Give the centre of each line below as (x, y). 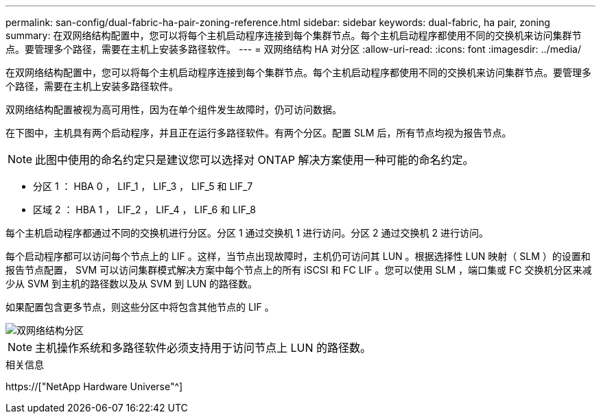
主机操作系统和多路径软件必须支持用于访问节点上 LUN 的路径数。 (203, 348)
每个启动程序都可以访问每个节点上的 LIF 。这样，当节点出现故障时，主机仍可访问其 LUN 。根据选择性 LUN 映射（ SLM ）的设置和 (298, 256)
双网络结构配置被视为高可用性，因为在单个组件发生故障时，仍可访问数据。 (174, 109)
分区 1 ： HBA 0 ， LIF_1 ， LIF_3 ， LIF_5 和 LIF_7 (143, 186)
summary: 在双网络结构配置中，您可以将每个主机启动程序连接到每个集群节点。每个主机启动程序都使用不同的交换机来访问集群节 (294, 35)
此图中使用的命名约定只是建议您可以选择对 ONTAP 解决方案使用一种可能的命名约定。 (255, 160)
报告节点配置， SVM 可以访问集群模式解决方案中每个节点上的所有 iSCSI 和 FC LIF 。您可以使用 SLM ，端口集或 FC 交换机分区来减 (299, 270)
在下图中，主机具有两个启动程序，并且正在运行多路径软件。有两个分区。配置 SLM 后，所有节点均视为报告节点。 (259, 133)
